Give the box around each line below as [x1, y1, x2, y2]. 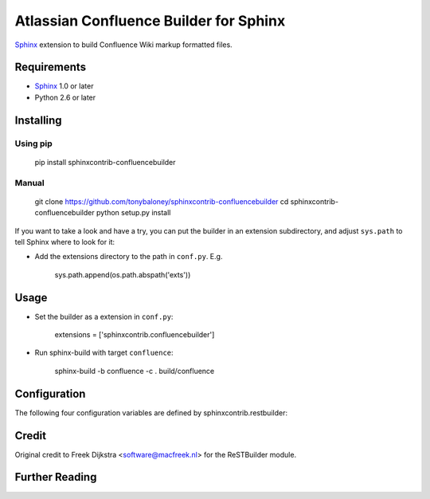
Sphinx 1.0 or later [34, 81, 94, 91]
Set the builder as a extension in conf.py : [34, 312, 174, 321]
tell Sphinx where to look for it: [14, 237, 115, 246]
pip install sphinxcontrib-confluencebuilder [34, 157, 176, 167]
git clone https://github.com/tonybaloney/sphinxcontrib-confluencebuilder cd [34, 196, 289, 206]
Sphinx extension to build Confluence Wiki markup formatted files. [14, 40, 233, 49]
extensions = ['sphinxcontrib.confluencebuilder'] [54, 330, 215, 340]
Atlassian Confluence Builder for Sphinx [14, 12, 286, 29]
